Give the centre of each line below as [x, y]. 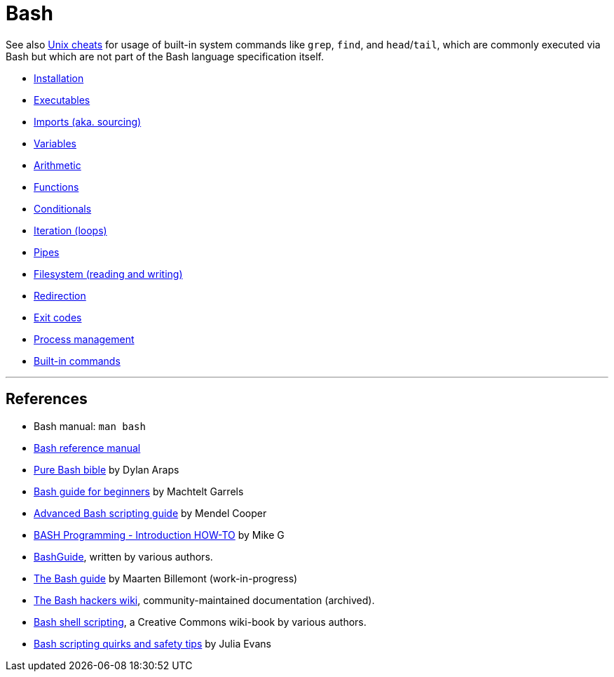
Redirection [60, 295]
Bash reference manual [87, 448]
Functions [56, 187]
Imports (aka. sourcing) [88, 121]
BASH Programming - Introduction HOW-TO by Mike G [159, 535]
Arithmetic [57, 165]
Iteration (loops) [70, 230]
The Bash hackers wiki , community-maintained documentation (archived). [204, 600]
